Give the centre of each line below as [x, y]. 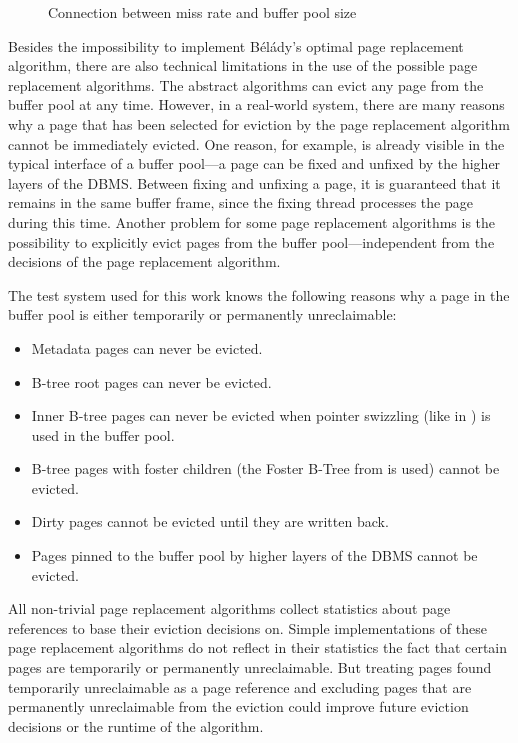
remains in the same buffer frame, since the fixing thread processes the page [240, 202]
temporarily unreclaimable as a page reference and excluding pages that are [240, 686]
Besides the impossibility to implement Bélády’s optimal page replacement [236, 45]
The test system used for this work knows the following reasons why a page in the [259, 294]
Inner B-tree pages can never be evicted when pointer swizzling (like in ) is [261, 415]
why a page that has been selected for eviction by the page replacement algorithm [259, 123]
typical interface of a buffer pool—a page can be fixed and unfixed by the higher [254, 163]
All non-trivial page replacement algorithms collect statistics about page [229, 608]
